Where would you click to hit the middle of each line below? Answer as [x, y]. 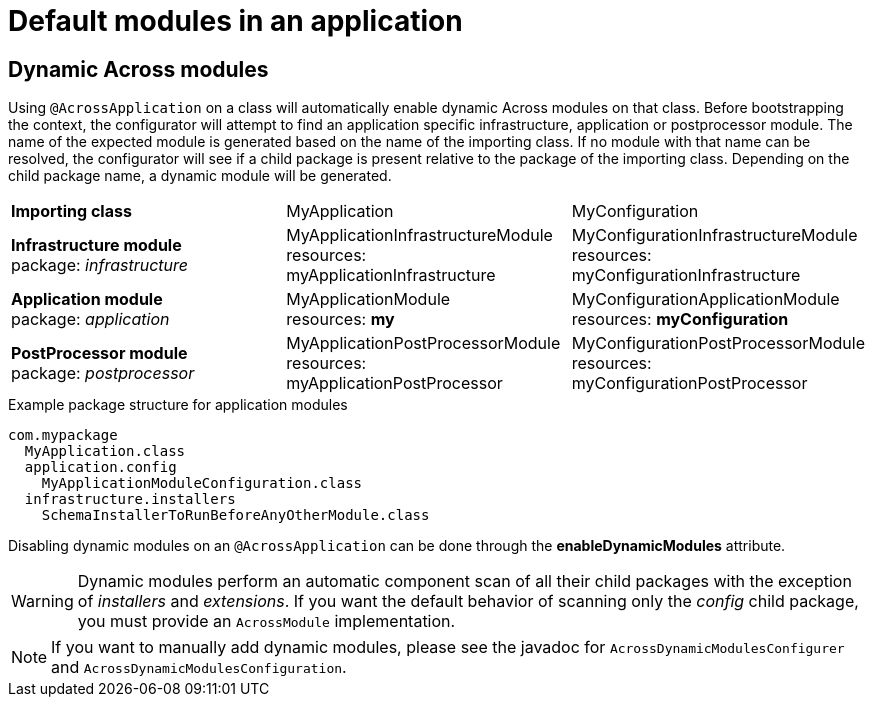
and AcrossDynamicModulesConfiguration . [199, 667]
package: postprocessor [103, 373]
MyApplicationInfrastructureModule [419, 235]
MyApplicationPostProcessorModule [423, 343]
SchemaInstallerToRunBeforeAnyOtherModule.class [235, 515]
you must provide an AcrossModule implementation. [266, 621]
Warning [42, 601]
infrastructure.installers [130, 499]
